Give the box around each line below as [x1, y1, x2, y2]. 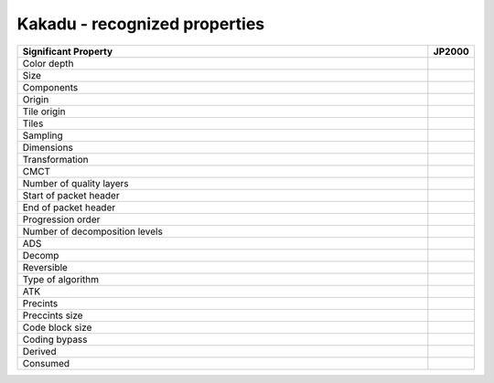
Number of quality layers [22, 176, 130, 189]
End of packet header [22, 201, 116, 214]
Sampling [22, 129, 63, 142]
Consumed [22, 356, 70, 369]
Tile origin [22, 105, 66, 118]
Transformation [22, 153, 89, 165]
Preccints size [22, 309, 83, 322]
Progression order [22, 213, 101, 226]
